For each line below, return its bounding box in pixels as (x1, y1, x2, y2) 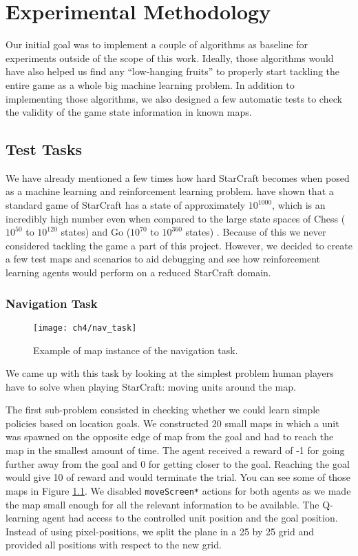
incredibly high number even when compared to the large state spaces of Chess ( (6, 211, 346, 225)
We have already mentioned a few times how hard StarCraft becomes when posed (6, 170, 350, 185)
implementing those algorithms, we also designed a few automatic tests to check (6, 91, 342, 105)
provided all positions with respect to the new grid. (6, 537, 222, 552)
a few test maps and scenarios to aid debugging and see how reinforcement (6, 251, 321, 266)
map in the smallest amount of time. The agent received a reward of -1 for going (6, 443, 345, 457)
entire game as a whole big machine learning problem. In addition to (6, 77, 295, 92)
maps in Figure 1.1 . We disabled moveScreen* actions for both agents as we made (6, 483, 351, 497)
